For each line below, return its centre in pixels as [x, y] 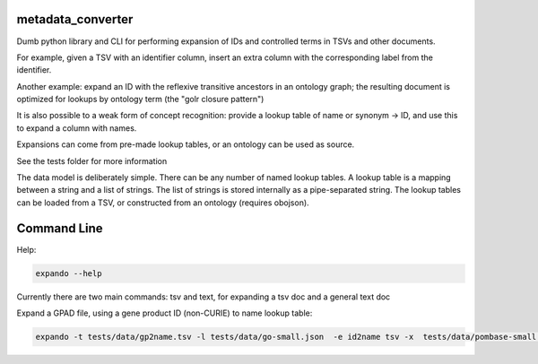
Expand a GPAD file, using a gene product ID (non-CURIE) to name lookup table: [165, 313]
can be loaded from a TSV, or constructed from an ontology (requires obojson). [163, 203]
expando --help [69, 273]
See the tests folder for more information [92, 160]
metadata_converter [75, 19]
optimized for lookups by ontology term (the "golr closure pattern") [140, 100]
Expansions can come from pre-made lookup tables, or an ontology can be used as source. [186, 144]
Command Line [60, 228]
